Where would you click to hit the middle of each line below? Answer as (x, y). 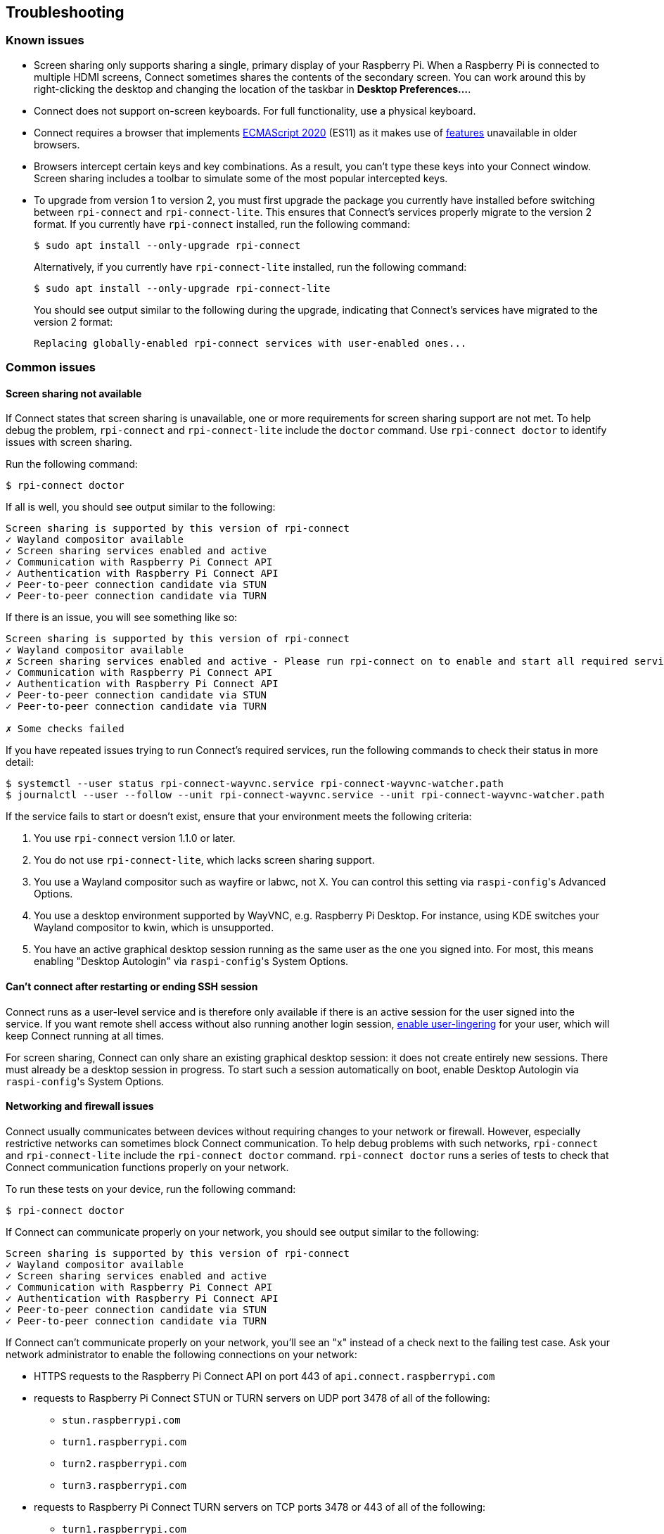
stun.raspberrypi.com (121, 1420)
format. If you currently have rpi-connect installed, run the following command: (222, 224)
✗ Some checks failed (65, 729)
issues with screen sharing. (69, 442)
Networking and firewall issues (80, 1106)
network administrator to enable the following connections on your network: (181, 1354)
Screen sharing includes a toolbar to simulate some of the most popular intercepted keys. (241, 178)
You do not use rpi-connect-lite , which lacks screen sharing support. (204, 860)
